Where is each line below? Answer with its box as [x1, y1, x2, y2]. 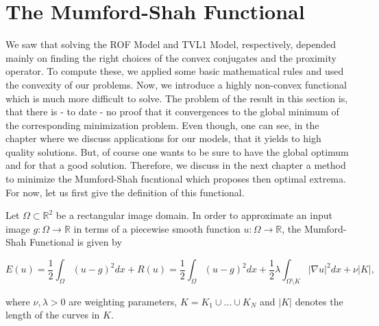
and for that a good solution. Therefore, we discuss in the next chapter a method [5, 158, 346, 172]
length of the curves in [5, 307, 100, 322]
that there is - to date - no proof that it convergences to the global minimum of [5, 104, 339, 119]
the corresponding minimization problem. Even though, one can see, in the [5, 117, 319, 132]
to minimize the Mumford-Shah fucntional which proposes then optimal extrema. [5, 172, 346, 186]
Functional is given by [29, 235, 122, 249]
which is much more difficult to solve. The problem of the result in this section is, [5, 91, 348, 105]
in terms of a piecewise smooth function [73, 221, 241, 235]
